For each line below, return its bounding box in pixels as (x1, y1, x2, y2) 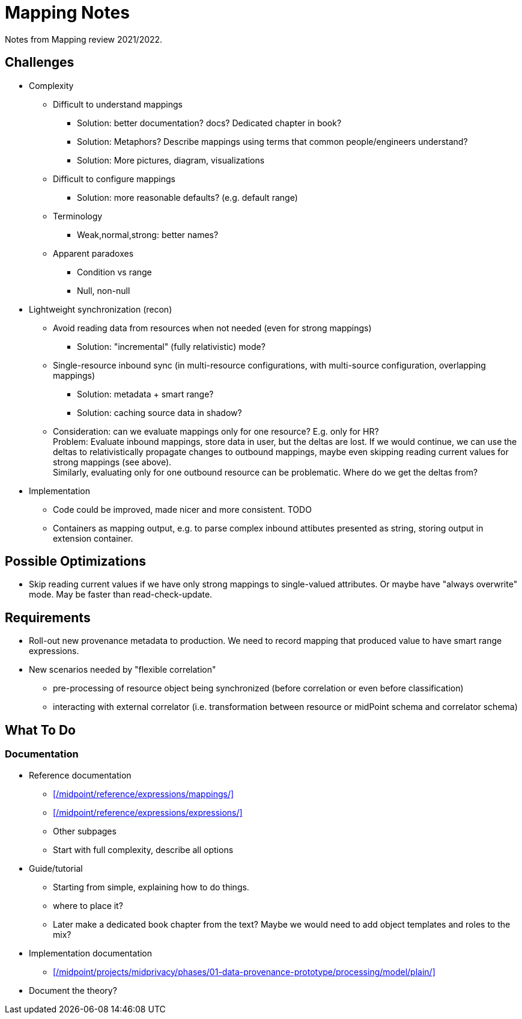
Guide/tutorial (29, 863, 83, 874)
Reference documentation (29, 770, 132, 780)
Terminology (53, 210, 103, 221)
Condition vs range (77, 266, 152, 277)
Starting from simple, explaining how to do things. (53, 881, 249, 892)
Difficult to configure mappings (53, 173, 176, 184)
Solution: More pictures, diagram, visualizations (77, 155, 265, 165)
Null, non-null (77, 285, 130, 296)
